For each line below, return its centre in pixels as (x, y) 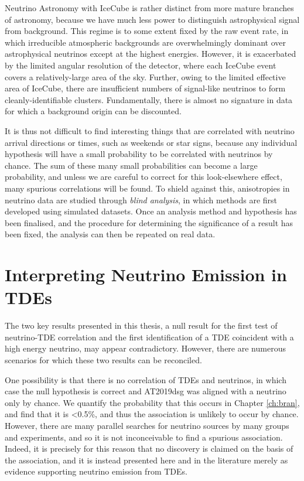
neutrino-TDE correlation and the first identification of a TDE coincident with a (149, 337)
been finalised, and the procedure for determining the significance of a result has (149, 222)
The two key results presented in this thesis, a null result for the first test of (141, 325)
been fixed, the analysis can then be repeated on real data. (110, 234)
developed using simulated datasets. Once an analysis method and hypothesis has (151, 211)
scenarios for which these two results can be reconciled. (103, 359)
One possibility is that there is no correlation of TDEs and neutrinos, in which (146, 379)
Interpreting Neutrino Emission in (146, 274)
